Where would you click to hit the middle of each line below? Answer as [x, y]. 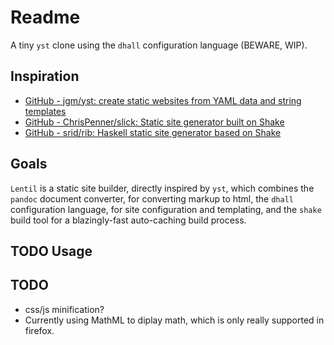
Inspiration [45, 76]
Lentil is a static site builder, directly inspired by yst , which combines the [162, 188]
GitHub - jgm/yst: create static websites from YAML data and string [163, 100]
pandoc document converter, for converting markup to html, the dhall [152, 198]
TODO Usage [51, 251]
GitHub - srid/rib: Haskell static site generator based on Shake [153, 132]
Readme [45, 17]
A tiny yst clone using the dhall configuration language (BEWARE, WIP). [159, 45]
